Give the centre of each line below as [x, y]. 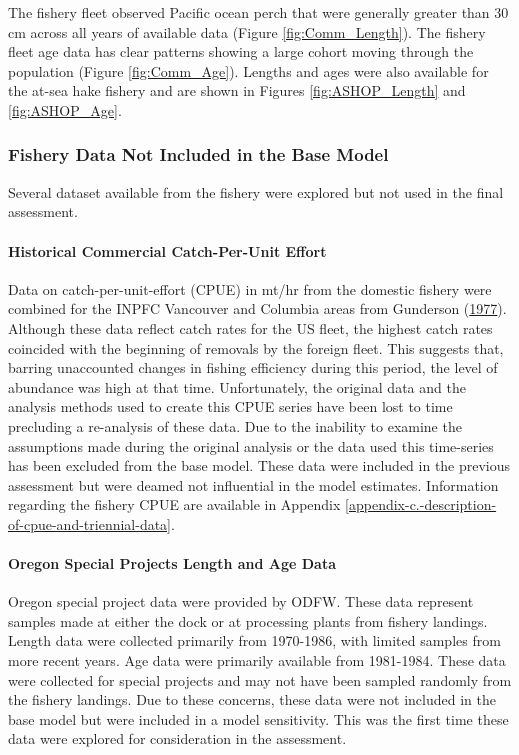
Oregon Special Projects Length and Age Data [172, 563]
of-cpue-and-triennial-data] [90, 523]
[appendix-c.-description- [421, 504]
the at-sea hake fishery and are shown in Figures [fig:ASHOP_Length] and [237, 90]
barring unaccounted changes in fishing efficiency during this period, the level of [253, 367]
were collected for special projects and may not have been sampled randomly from [260, 679]
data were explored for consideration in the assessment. [177, 738]
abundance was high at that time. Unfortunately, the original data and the [237, 386]
